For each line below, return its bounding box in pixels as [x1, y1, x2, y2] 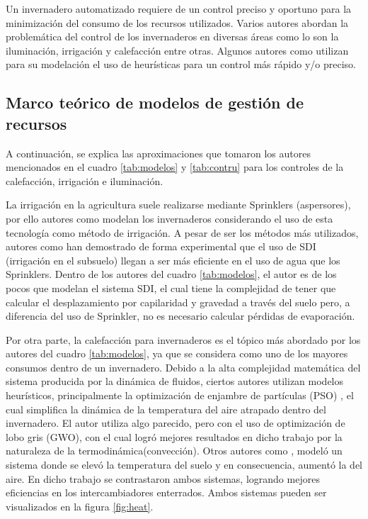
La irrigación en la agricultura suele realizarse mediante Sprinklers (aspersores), [6, 197, 351, 212]
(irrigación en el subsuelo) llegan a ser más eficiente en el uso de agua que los [6, 252, 340, 267]
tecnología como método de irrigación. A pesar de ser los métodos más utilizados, [6, 225, 359, 240]
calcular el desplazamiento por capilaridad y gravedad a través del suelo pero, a [6, 294, 350, 309]
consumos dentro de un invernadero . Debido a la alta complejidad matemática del [6, 359, 361, 374]
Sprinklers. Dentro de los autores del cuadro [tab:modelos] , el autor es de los [6, 267, 337, 281]
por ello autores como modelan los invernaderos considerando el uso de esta [6, 211, 333, 225]
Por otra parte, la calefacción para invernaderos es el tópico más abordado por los [6, 332, 361, 347]
